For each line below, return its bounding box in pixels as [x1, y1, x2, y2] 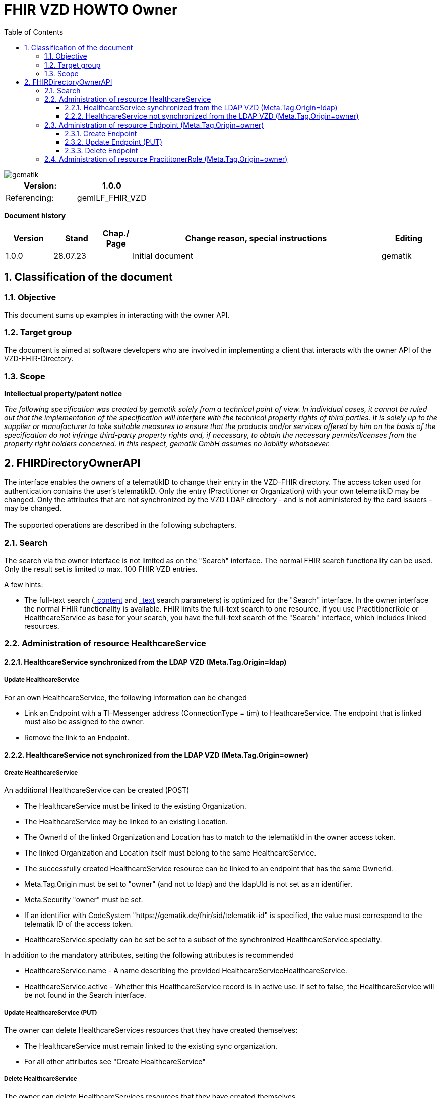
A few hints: [4, 580, 43, 589]
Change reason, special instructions [185, 233, 327, 243]
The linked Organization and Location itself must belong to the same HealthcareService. [24, 848, 317, 858]
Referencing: [6, 192, 54, 203]
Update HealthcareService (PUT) [4, 1009, 97, 1016]
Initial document [132, 250, 194, 261]
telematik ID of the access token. [24, 920, 133, 929]
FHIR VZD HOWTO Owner [4, 1, 178, 18]
